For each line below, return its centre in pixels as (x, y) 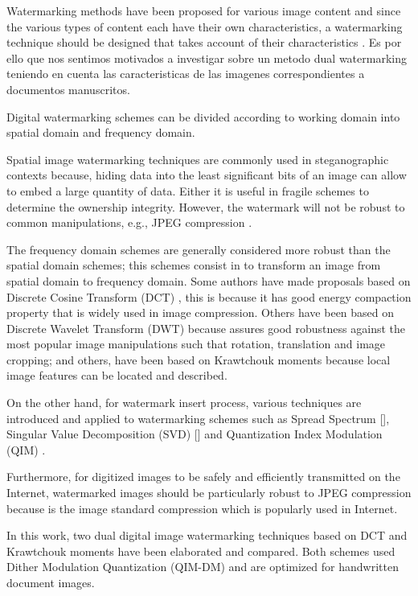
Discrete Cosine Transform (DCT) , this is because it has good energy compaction (209, 296)
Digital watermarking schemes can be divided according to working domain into (203, 116)
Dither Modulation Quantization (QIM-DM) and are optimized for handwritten (203, 567)
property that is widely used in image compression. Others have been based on (201, 312)
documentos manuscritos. (68, 89)
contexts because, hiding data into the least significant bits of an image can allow (207, 175)
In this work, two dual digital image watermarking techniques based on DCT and (207, 535)
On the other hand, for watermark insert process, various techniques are (184, 403)
